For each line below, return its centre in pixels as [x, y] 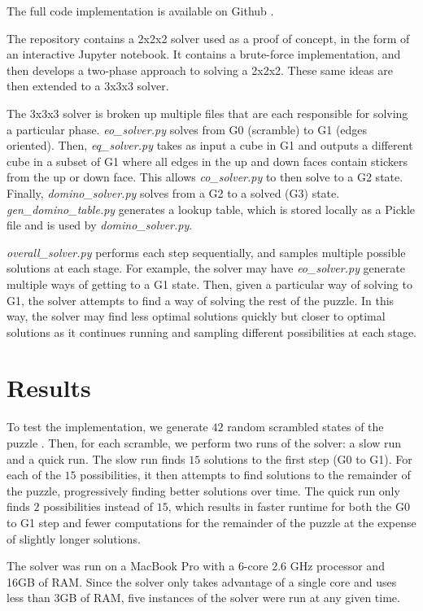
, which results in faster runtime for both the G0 [289, 506]
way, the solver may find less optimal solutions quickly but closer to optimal [196, 316]
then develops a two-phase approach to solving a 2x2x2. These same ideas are [200, 70]
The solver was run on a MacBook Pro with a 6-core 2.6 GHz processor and [196, 566]
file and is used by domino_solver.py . [100, 225]
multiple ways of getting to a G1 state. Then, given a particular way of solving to [209, 284]
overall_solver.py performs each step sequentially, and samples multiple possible [206, 252]
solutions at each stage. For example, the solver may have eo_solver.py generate [206, 268]
